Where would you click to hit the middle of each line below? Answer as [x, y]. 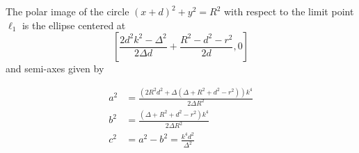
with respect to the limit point [289, 11]
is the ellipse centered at [74, 25]
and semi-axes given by [55, 69]
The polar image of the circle [67, 11]
